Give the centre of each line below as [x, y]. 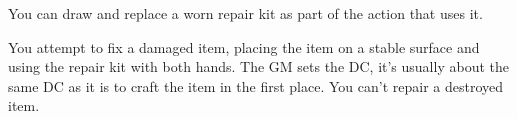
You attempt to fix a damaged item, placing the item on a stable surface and [244, 46]
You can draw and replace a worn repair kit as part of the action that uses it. [245, 13]
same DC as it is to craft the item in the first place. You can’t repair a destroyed [255, 85]
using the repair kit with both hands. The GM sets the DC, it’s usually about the [258, 66]
